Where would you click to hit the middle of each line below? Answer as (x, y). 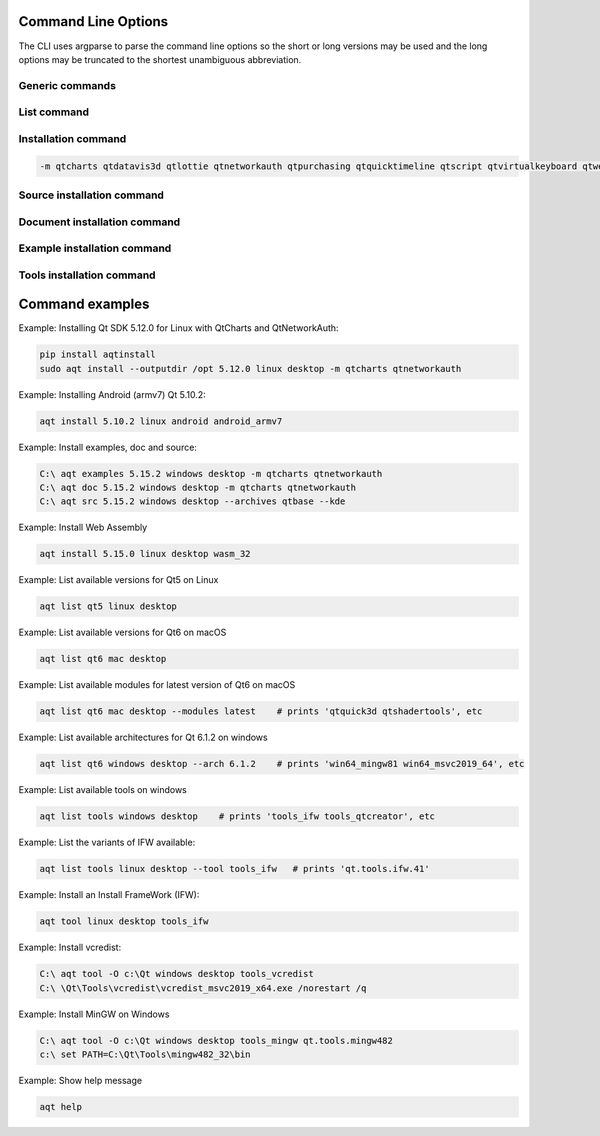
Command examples (84, 304)
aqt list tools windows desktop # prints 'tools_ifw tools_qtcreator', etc (237, 816)
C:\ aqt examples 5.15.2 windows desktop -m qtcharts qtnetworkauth (211, 473)
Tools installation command (87, 275)
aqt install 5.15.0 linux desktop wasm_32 (145, 554)
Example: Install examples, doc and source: (107, 447)
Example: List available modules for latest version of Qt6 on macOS (157, 685)
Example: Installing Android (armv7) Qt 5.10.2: (112, 394)
